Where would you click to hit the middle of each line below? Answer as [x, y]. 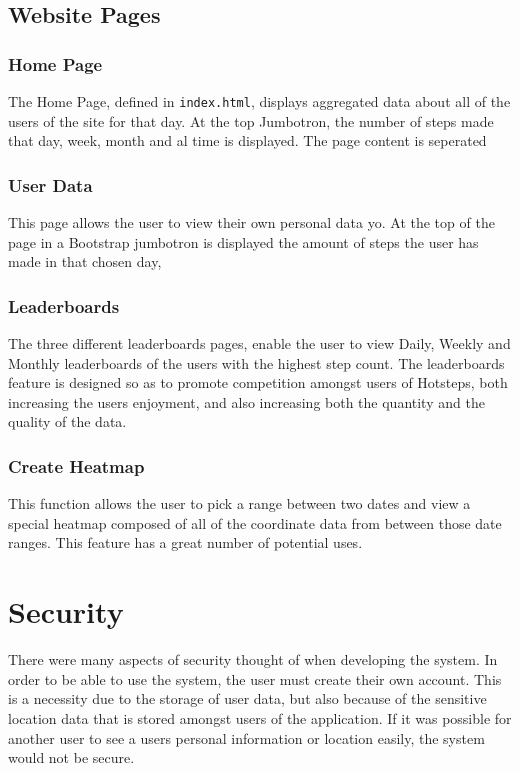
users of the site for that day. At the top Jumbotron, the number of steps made [251, 120]
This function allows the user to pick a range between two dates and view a [239, 503]
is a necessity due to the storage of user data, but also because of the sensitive [247, 698]
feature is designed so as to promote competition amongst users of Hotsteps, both [258, 382]
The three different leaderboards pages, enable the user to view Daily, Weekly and [259, 343]
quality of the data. [67, 421]
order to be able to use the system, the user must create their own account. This [255, 678]
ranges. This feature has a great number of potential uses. [185, 542]
